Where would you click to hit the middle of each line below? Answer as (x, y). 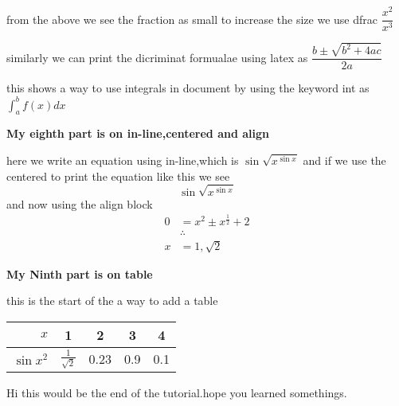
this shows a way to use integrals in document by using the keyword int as (188, 88)
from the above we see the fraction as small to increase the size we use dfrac (192, 19)
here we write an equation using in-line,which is (123, 160)
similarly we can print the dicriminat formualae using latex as (157, 57)
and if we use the (344, 160)
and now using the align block (80, 203)
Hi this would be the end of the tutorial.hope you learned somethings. (177, 392)
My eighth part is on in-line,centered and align (138, 133)
